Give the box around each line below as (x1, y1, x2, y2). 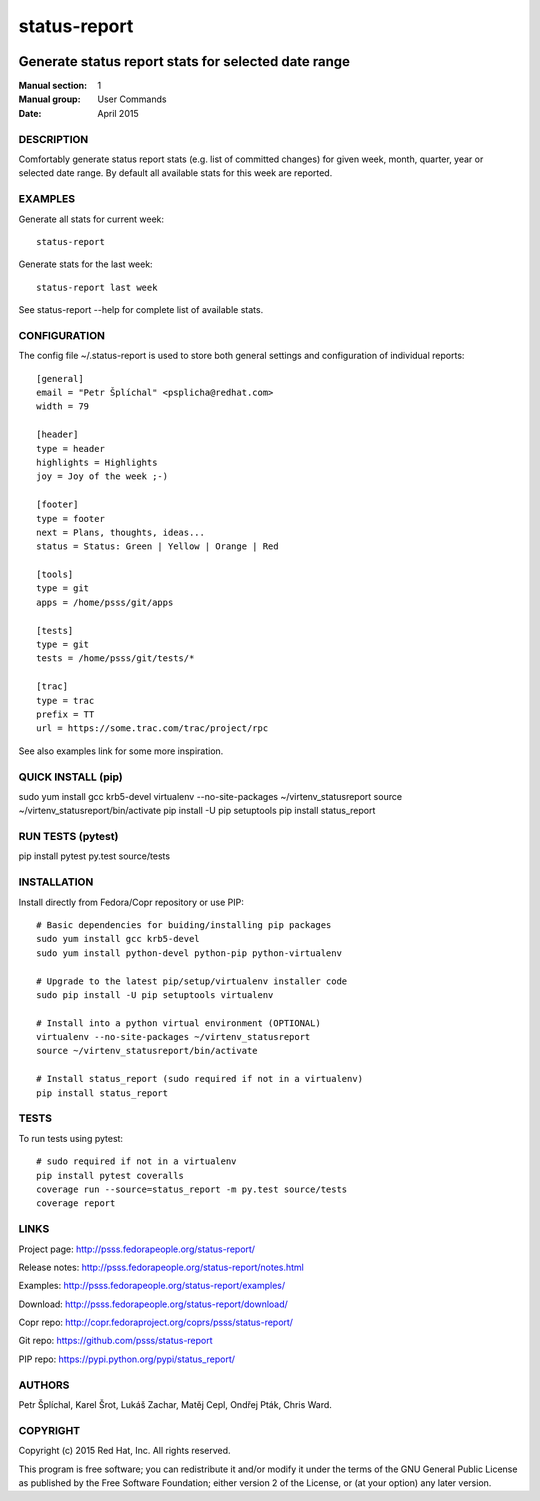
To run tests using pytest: (18, 1132, 124, 1144)
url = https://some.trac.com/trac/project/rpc (36, 723, 269, 734)
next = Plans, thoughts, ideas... (36, 526, 205, 538)
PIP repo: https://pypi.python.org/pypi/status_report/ (18, 1353, 235, 1365)
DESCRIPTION (18, 132, 89, 146)
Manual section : (18, 80, 88, 92)
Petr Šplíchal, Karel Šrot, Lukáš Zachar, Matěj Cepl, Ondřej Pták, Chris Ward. (18, 1398, 332, 1410)
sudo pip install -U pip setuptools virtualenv (36, 989, 274, 1000)
